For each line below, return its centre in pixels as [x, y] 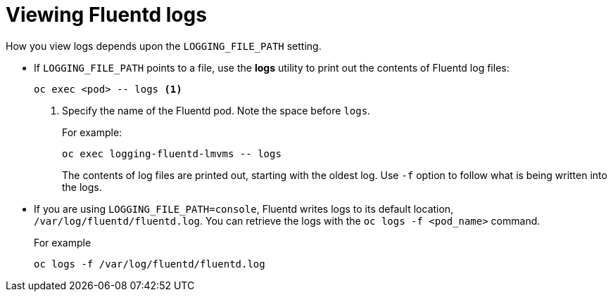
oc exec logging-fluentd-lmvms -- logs [172, 153]
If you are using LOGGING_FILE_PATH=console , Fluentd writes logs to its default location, [244, 209]
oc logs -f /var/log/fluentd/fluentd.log [150, 264]
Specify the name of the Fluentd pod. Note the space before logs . [216, 110]
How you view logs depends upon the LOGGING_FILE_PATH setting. [164, 46]
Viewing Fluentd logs [106, 15]
